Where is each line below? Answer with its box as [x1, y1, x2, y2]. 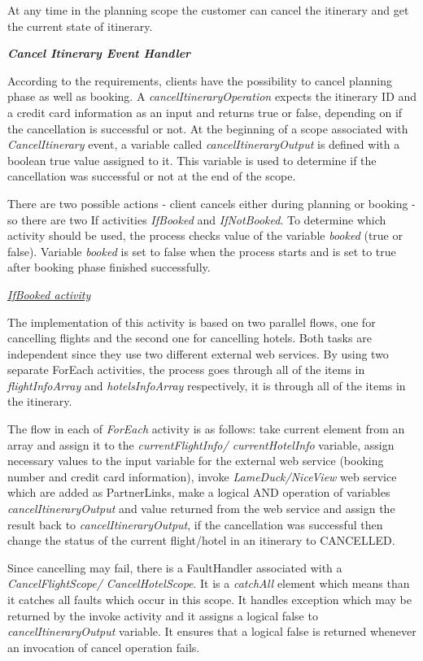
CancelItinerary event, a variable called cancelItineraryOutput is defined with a [7, 136, 400, 153]
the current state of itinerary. [7, 17, 153, 34]
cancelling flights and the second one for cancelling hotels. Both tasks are [7, 329, 372, 346]
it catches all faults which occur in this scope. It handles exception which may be [7, 591, 412, 607]
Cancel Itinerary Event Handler [7, 45, 191, 62]
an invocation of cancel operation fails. [7, 638, 200, 655]
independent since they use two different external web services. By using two [7, 345, 389, 362]
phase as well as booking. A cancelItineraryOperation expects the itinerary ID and [7, 88, 417, 105]
